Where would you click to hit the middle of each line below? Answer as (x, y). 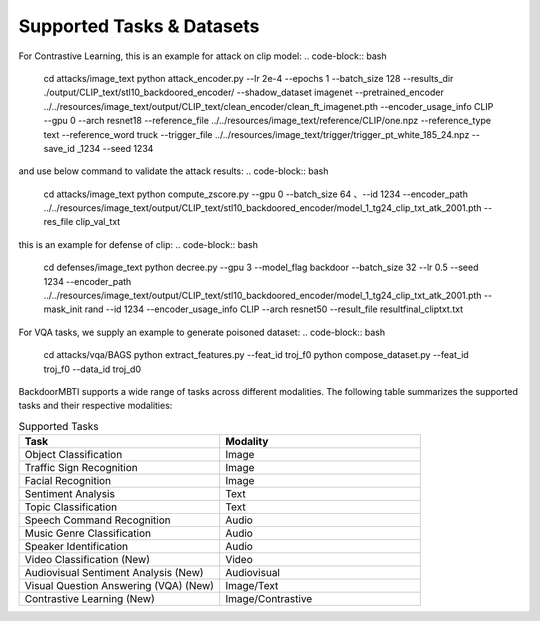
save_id (59, 148)
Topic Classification (71, 507)
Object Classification (73, 455)
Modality (247, 442)
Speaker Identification (76, 547)
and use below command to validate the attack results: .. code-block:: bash (173, 171)
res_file (58, 222)
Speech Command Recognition (98, 520)
